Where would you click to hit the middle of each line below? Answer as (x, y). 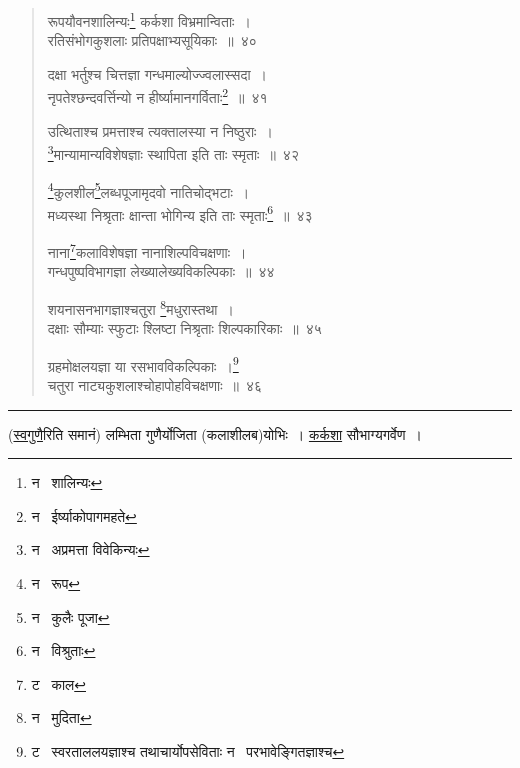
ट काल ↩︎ (58, 683)
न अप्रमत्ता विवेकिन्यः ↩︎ (90, 549)
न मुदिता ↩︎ (61, 717)
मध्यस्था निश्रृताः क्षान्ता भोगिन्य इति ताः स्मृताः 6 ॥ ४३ (180, 213)
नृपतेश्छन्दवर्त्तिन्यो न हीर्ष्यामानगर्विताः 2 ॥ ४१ (157, 96)
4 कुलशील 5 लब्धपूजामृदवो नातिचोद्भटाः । (148, 190)
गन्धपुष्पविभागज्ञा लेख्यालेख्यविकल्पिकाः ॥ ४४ (161, 271)
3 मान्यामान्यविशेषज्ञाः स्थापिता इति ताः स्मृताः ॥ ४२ (173, 152)
